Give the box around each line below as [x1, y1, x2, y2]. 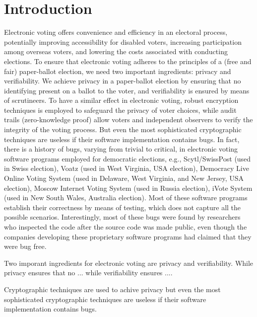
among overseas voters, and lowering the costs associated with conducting [4, 46, 228, 57]
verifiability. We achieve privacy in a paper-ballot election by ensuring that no [4, 76, 241, 86]
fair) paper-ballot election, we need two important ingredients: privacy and [4, 66, 231, 76]
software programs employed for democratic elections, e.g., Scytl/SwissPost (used [4, 153, 251, 163]
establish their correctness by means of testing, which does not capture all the [4, 202, 241, 212]
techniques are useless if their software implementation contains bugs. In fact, [4, 134, 240, 144]
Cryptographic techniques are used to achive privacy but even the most [4, 284, 221, 294]
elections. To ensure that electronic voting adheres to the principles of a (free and [4, 56, 252, 66]
